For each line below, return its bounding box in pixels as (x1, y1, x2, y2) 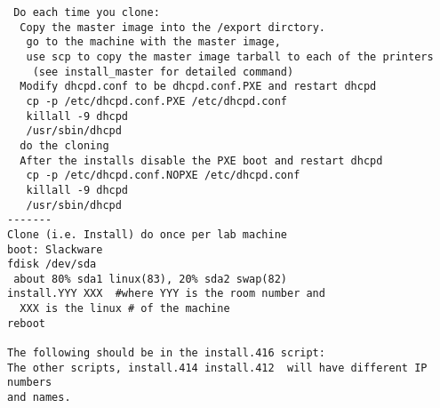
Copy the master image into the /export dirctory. (20, 20, 325, 34)
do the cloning (20, 139, 109, 152)
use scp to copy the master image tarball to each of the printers (26, 50, 434, 63)
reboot (7, 316, 45, 330)
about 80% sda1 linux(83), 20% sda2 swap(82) (13, 272, 287, 285)
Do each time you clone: (13, 6, 160, 19)
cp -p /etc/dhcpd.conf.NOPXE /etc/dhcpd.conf (26, 169, 300, 182)
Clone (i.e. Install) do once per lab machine (7, 228, 287, 241)
